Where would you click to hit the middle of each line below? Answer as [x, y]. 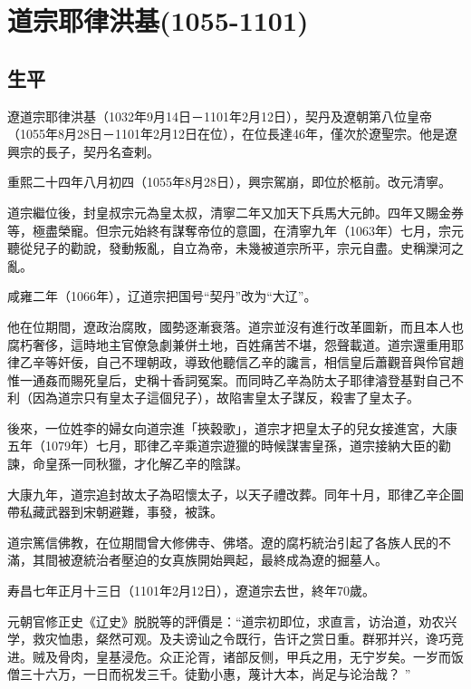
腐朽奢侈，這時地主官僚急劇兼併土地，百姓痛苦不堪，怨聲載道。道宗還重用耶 [235, 344]
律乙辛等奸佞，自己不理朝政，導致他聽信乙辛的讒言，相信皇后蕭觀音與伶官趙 [235, 362]
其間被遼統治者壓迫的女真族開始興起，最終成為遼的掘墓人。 [210, 560]
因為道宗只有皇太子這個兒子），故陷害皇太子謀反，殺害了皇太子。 [226, 398]
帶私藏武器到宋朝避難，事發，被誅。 [115, 512]
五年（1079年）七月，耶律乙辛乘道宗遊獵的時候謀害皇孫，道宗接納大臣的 [223, 446]
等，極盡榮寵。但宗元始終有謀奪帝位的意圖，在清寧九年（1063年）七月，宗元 [235, 230]
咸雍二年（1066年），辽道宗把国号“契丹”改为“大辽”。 [162, 296]
